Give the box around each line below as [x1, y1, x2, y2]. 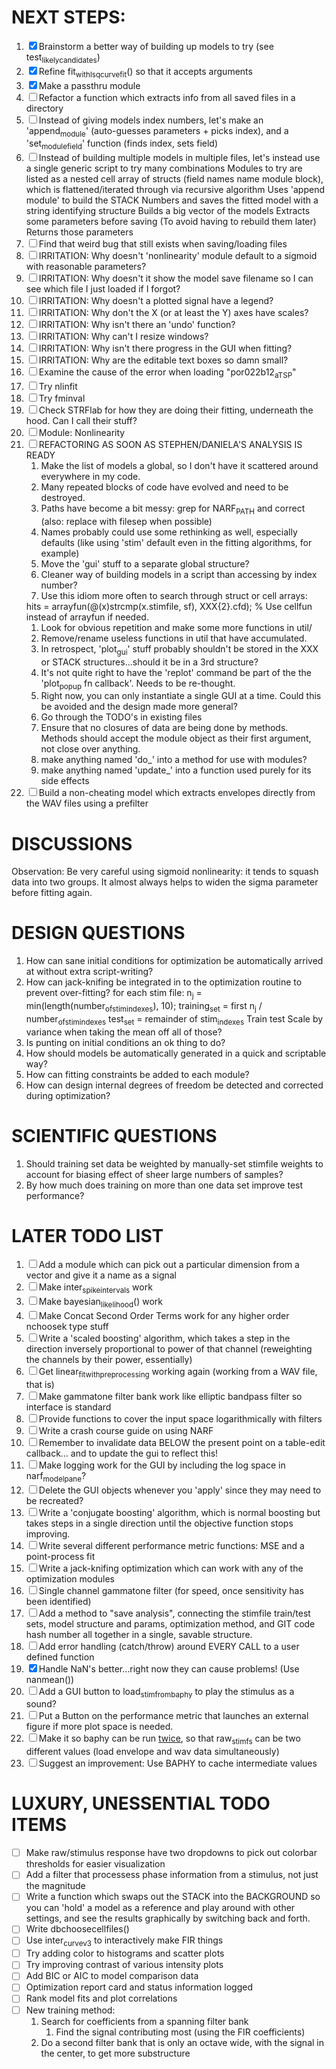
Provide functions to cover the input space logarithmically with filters [38, 1412, 323, 1425]
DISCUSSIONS [11, 832, 133, 855]
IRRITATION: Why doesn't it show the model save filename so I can [38, 272, 314, 285]
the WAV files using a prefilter [25, 797, 149, 810]
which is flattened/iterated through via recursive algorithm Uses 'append [25, 184, 326, 196]
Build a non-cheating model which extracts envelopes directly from [38, 787, 316, 799]
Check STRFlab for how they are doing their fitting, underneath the [38, 404, 314, 416]
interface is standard [25, 1401, 112, 1413]
